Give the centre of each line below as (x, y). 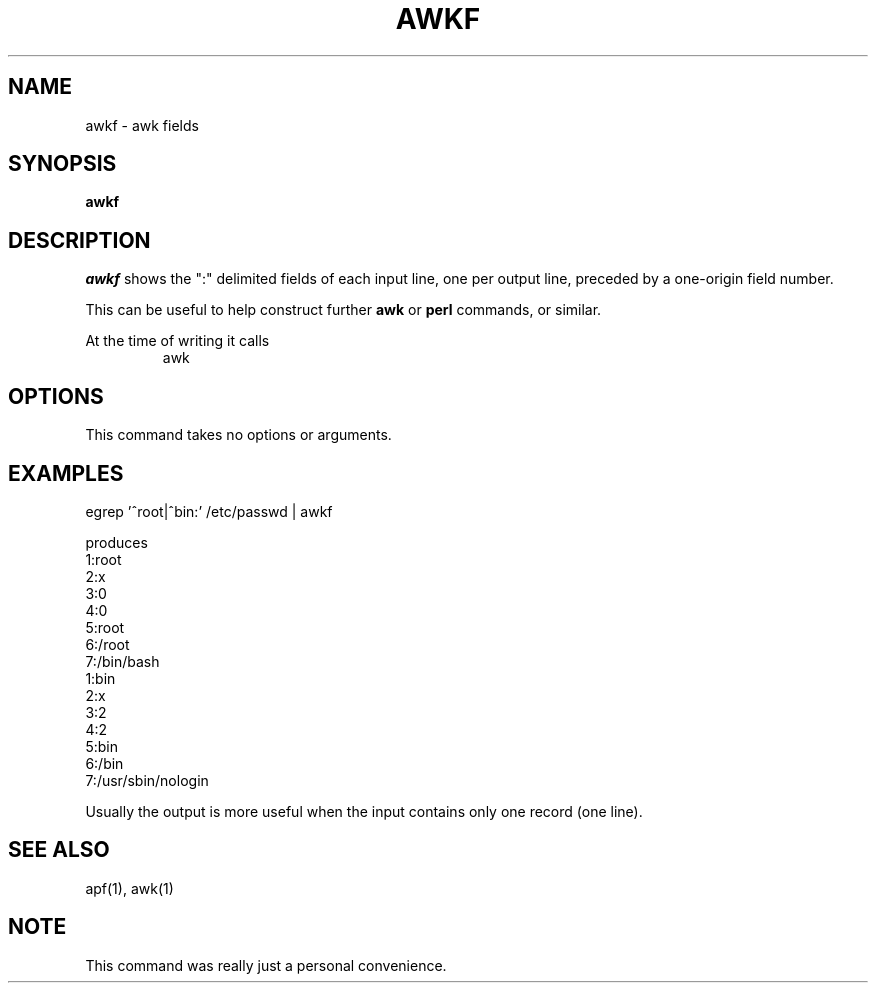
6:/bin (104, 763)
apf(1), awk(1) (129, 888)
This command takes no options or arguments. (238, 435)
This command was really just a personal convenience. (266, 965)
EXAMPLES (66, 473)
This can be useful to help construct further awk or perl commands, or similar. (343, 310)
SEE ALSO (59, 850)
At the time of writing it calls (177, 341)
